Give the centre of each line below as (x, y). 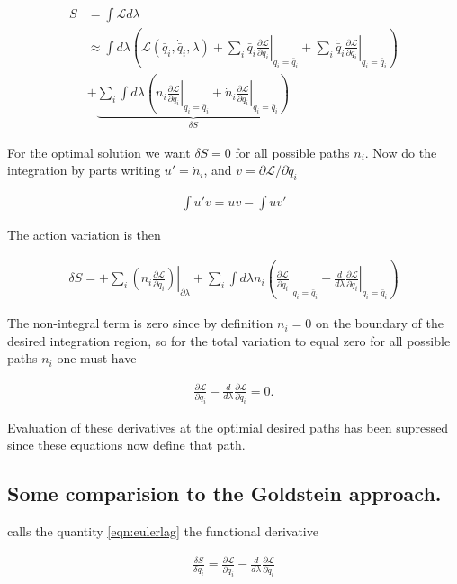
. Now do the (401, 152)
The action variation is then (84, 235)
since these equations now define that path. (126, 445)
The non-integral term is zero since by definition (140, 323)
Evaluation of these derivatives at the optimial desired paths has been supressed (228, 427)
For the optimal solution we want (99, 152)
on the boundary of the (380, 323)
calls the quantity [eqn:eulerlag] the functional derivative (163, 531)
